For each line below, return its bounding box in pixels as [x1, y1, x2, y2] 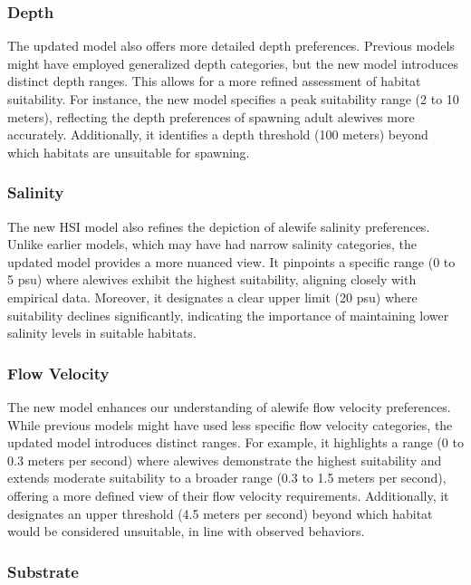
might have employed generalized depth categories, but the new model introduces [7, 53, 459, 72]
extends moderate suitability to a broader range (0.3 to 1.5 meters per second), [7, 468, 447, 487]
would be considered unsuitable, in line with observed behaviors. [7, 522, 365, 541]
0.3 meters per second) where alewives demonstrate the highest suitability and [7, 450, 442, 469]
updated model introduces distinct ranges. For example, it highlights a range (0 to [7, 433, 464, 452]
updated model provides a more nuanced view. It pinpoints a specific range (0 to [7, 252, 456, 271]
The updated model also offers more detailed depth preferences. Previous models [7, 36, 455, 55]
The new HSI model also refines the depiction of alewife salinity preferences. [7, 216, 430, 235]
